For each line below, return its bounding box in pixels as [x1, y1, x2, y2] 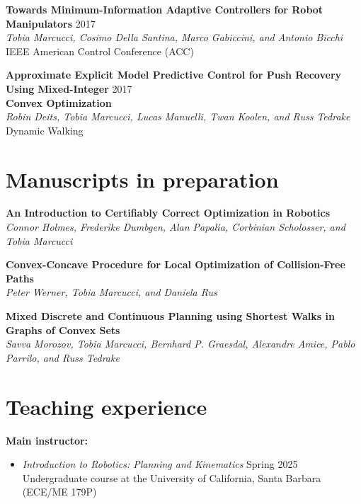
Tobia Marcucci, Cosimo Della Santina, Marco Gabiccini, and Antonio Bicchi [6, 30, 343, 45]
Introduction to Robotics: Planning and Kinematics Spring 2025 [22, 457, 298, 471]
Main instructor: [6, 433, 88, 447]
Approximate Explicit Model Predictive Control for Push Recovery [6, 67, 342, 82]
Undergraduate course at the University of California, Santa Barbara [22, 470, 321, 485]
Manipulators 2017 [6, 16, 96, 30]
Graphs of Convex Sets [6, 322, 120, 337]
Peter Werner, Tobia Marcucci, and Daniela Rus [6, 285, 217, 299]
